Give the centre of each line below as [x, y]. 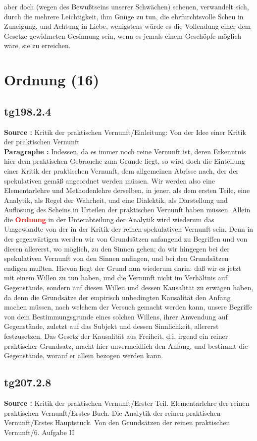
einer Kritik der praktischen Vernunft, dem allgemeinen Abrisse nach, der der [121, 170]
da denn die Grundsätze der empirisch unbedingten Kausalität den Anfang [117, 297]
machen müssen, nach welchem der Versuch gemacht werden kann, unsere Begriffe [128, 307]
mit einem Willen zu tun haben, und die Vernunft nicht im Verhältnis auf [116, 278]
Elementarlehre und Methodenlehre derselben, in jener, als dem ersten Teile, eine [127, 190]
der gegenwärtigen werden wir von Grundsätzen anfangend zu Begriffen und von [126, 239]
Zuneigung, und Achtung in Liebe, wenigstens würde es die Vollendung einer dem [128, 26]
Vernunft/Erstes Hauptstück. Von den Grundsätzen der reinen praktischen [117, 422]
